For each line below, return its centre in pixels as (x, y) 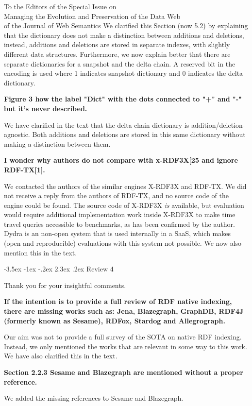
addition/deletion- (218, 125)
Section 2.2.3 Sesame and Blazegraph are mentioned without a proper (124, 372)
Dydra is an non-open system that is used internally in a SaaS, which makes (118, 233)
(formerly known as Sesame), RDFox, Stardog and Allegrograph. (115, 320)
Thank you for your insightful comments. (65, 285)
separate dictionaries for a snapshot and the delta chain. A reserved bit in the (120, 63)
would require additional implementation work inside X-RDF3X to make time (120, 214)
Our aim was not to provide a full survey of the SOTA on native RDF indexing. (123, 337)
